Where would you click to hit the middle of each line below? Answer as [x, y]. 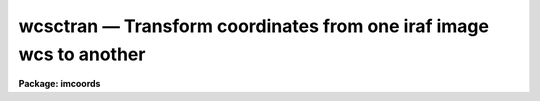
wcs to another [82, 54]
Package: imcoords [59, 84]
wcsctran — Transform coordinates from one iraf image [254, 26]
